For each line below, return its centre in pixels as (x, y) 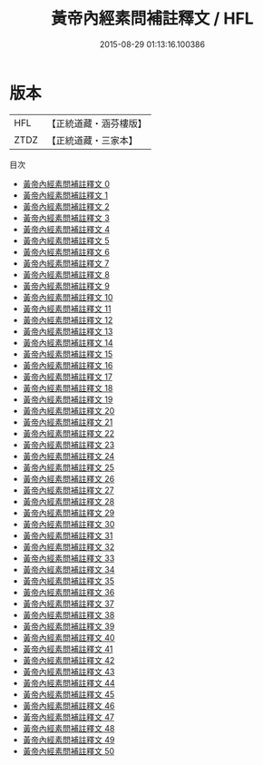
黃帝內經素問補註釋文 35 (68, 581)
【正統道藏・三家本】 (93, 140)
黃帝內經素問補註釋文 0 (66, 183)
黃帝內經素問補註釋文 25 (68, 467)
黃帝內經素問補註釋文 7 (66, 263)
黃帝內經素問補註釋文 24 (68, 456)
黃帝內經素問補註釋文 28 (68, 501)
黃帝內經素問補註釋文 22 (68, 433)
